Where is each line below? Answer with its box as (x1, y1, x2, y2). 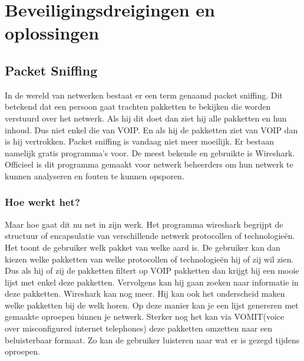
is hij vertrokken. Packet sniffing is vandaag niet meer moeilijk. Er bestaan (5, 135, 275, 147)
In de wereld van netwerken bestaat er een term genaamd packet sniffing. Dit (5, 88, 283, 101)
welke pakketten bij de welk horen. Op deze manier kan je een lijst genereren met (5, 298, 299, 311)
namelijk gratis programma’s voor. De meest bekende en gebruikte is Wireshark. (5, 146, 295, 159)
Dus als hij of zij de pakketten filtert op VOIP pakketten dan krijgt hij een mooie (5, 264, 299, 277)
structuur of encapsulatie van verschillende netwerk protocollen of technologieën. (5, 229, 295, 242)
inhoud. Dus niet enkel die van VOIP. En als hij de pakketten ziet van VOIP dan (5, 123, 298, 136)
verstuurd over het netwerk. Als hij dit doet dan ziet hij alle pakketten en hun (5, 111, 287, 124)
